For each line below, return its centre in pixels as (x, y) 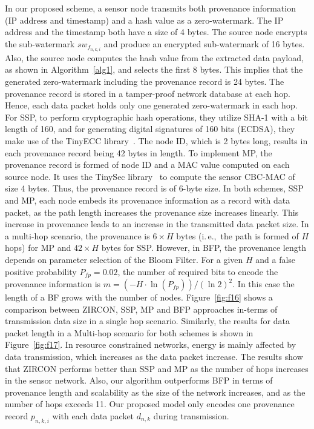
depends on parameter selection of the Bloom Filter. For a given (124, 259)
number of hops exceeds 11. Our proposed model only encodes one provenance (150, 404)
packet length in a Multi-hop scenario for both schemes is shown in (129, 332)
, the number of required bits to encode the (198, 271)
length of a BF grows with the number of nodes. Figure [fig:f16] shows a (139, 297)
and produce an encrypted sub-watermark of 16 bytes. (204, 43)
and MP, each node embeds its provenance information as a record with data (148, 200)
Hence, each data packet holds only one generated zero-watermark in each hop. (151, 105)
